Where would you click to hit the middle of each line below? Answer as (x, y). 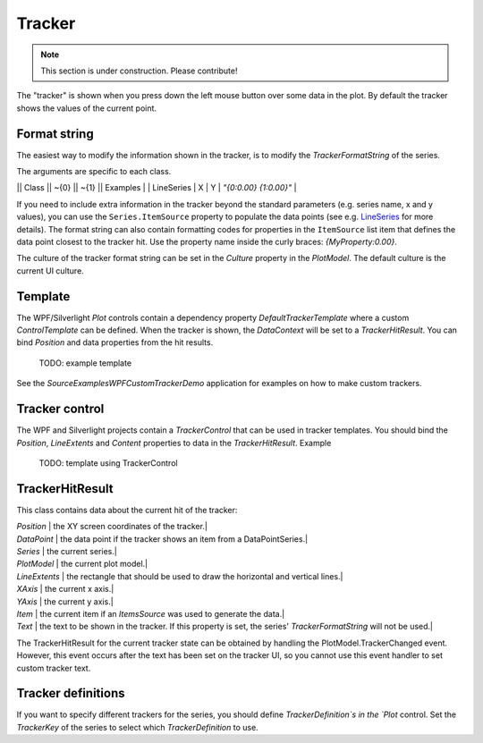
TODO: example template (85, 363)
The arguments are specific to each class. (94, 172)
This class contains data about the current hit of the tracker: (127, 510)
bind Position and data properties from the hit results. (115, 342)
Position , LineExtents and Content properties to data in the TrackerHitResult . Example (174, 443)
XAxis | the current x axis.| (65, 589)
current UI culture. (50, 270)
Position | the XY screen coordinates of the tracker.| (112, 527)
